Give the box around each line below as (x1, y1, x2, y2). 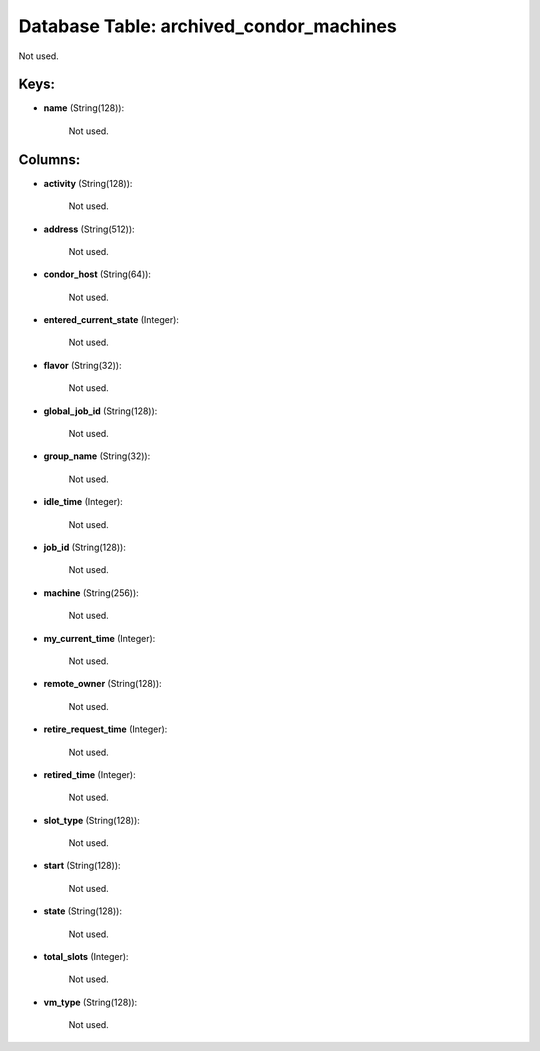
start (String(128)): (43, 860, 121, 872)
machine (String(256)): (43, 586, 139, 599)
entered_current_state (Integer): (43, 314, 180, 326)
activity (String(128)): (43, 177, 133, 189)
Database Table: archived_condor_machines (18, 15, 397, 37)
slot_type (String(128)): (43, 814, 140, 826)
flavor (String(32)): (43, 359, 122, 371)
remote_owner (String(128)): (43, 678, 162, 690)
